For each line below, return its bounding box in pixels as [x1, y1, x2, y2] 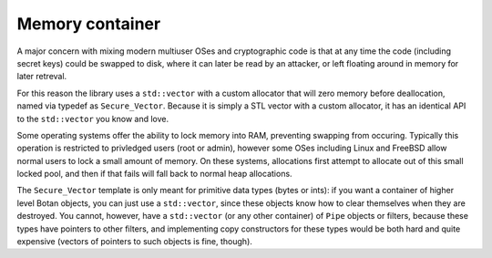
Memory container [16, 14, 161, 34]
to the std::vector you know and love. [16, 113, 169, 124]
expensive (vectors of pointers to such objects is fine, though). [16, 236, 252, 247]
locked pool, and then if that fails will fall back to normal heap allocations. [16, 169, 292, 180]
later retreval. [16, 71, 67, 82]
